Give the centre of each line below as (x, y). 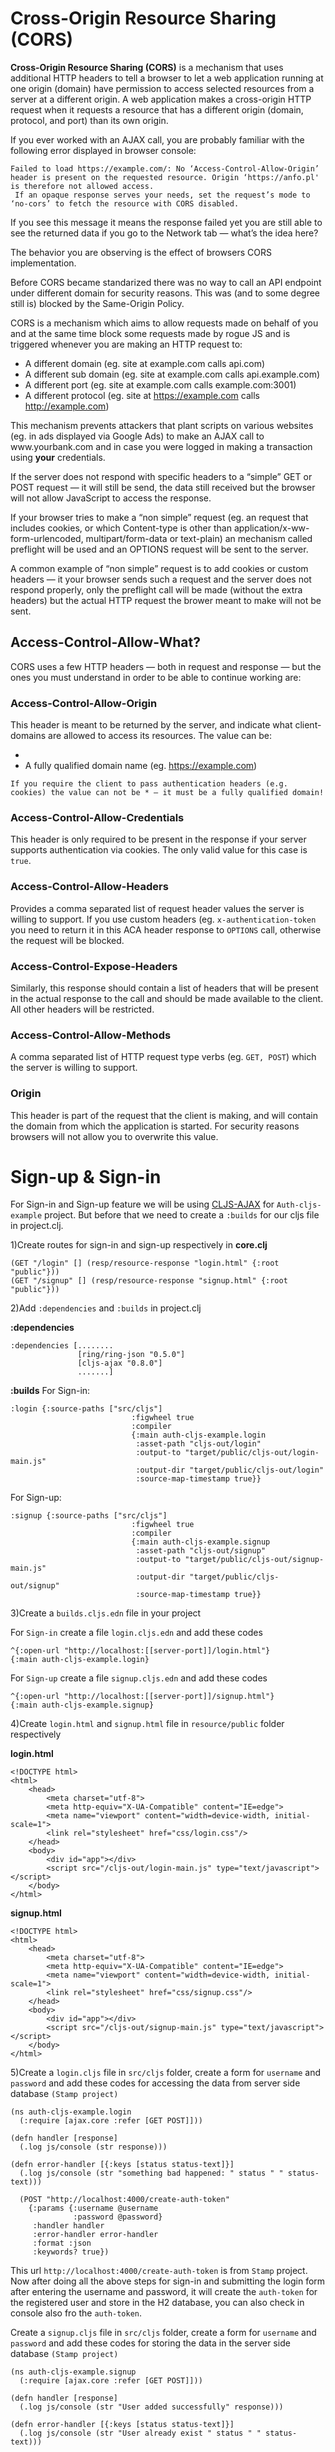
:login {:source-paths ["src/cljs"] (86, 1409)
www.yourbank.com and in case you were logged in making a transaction (161, 446)
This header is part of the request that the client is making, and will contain (164, 1115)
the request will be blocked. (67, 940)
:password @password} (118, 2217)
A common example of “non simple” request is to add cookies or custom (159, 568)
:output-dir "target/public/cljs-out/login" (230, 1470)
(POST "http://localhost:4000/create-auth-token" (124, 2200)
